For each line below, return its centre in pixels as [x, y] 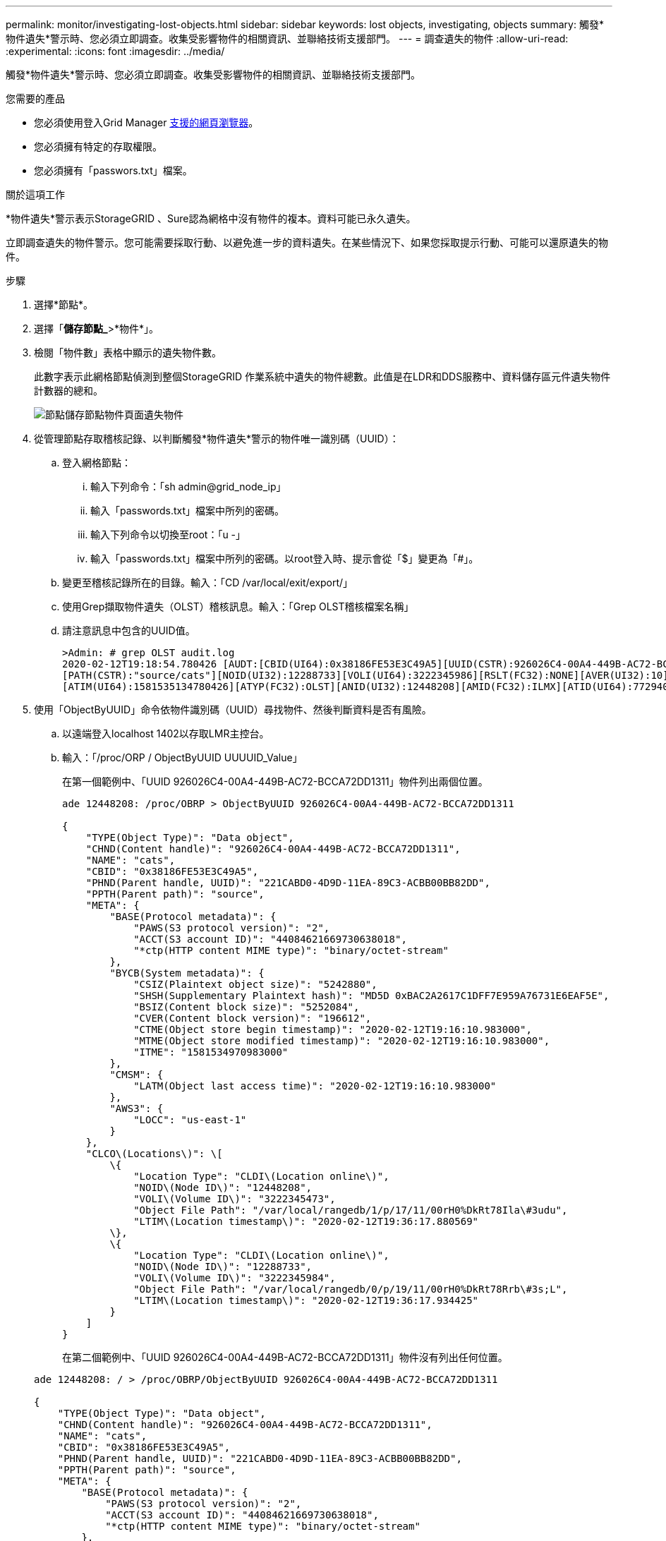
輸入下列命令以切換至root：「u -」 [168, 534]
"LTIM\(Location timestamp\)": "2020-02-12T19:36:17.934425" [306, 1300]
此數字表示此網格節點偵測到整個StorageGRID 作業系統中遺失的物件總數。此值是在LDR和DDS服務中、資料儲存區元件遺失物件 [322, 376]
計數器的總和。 [68, 391]
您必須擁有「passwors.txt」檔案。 [113, 170]
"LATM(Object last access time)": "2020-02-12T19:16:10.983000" [315, 1086]
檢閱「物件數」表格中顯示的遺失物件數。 [128, 352]
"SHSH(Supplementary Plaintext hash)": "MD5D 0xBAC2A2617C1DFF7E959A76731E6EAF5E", [371, 996]
